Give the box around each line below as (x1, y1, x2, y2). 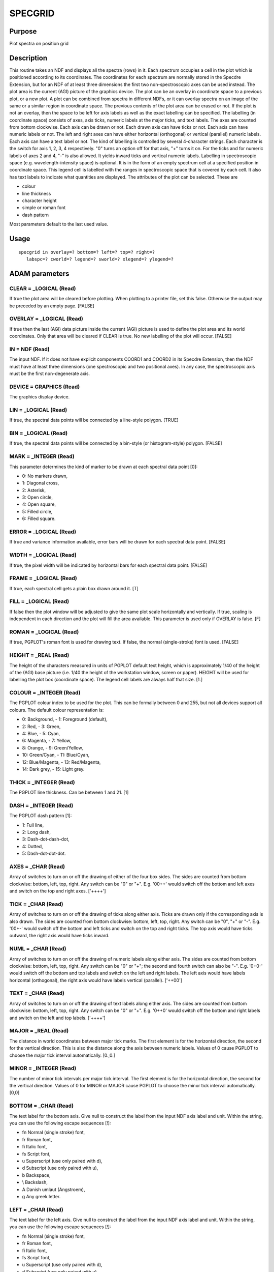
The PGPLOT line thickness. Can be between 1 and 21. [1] (9, 789, 129, 796)
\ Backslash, (22, 1179, 48, 1186)
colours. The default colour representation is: (9, 707, 104, 713)
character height (22, 197, 57, 204)
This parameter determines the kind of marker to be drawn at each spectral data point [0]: (9, 464, 198, 470)
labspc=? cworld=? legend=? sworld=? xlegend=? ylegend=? (26, 256, 174, 262)
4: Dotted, (22, 843, 43, 849)
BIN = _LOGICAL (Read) (9, 430, 68, 437)
